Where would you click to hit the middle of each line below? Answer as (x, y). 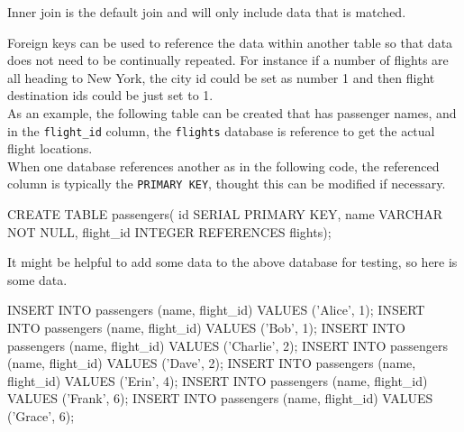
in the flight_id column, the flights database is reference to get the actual (221, 130)
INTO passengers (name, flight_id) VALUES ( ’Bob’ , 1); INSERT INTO (206, 328)
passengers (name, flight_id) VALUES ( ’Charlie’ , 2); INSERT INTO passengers (228, 345)
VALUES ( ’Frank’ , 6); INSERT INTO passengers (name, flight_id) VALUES (220, 398)
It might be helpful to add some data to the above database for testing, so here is (232, 262)
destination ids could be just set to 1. (110, 95)
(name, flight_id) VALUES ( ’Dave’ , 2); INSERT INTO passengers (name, (212, 363)
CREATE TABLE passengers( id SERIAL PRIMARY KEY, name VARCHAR (225, 214)
